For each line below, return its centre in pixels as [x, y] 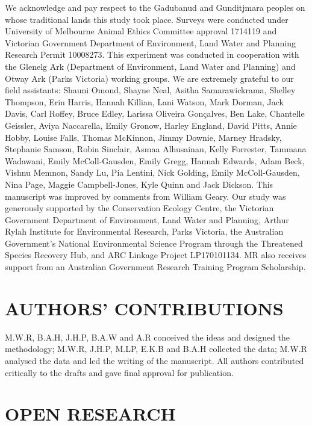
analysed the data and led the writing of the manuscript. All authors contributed [154, 360]
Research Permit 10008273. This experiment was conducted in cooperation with [152, 54]
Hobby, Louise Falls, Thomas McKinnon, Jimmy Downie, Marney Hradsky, [143, 137]
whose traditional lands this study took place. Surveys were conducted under [147, 19]
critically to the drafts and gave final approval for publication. [119, 372]
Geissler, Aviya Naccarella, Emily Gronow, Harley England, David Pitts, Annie [151, 125]
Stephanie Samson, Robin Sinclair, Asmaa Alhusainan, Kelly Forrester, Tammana [156, 149]
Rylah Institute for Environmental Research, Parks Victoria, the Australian [144, 231]
